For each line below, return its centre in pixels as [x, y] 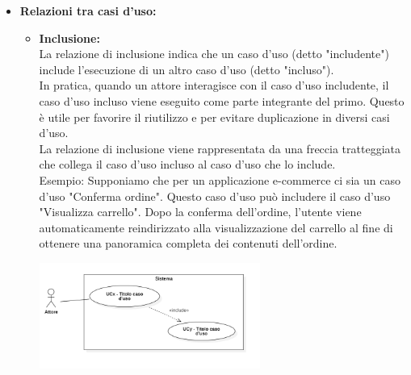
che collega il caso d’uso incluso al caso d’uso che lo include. [187, 164]
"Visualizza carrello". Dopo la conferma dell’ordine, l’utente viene [200, 212]
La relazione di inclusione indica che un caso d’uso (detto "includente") [214, 54]
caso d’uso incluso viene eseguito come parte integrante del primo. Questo [222, 100]
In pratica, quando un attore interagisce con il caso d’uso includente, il [214, 85]
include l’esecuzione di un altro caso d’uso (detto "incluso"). [187, 69]
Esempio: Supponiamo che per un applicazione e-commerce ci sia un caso [220, 179]
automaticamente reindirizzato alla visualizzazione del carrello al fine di [216, 227]
